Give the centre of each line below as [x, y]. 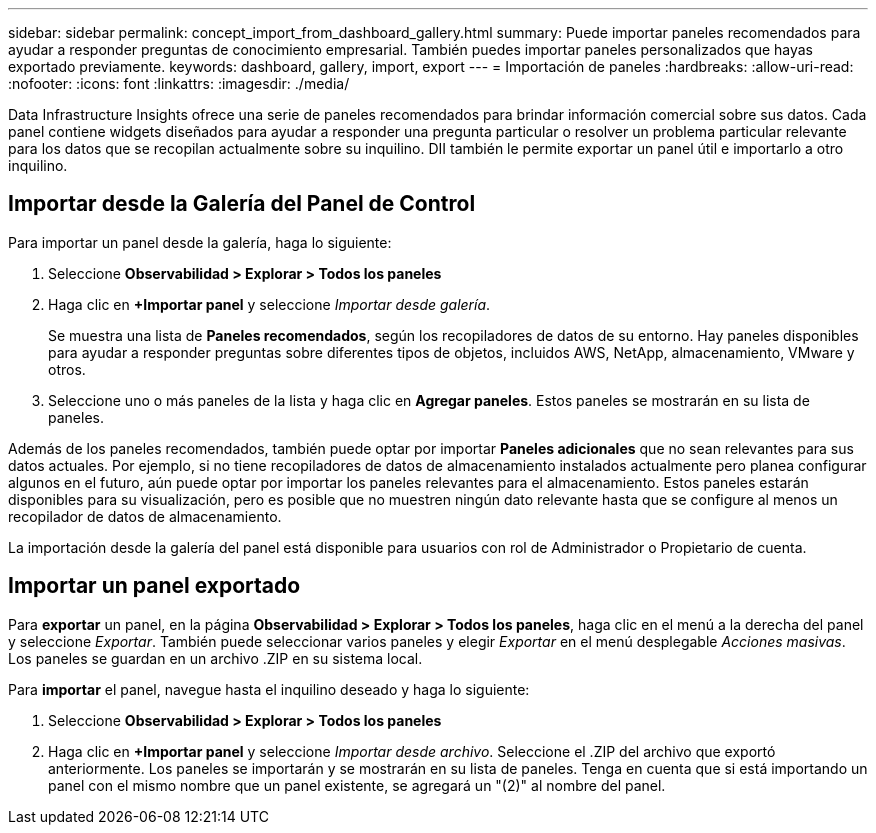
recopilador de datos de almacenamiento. [145, 516]
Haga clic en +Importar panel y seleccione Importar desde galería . [269, 304]
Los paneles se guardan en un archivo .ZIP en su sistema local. [215, 658]
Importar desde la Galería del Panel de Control [242, 204]
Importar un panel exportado [154, 586]
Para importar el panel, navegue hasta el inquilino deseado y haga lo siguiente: [269, 689]
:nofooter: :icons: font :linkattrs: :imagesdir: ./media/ [179, 83]
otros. [67, 369]
